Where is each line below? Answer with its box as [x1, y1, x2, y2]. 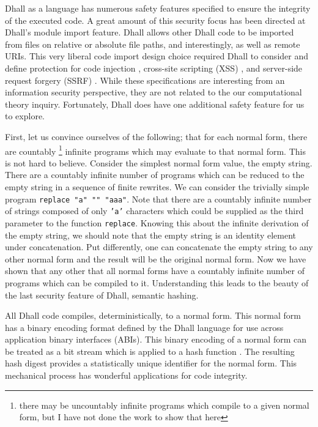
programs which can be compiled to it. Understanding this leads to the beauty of [5, 276, 309, 289]
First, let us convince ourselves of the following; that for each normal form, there [5, 130, 308, 143]
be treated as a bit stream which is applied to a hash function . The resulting [5, 344, 295, 357]
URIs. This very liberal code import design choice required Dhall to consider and [5, 50, 308, 62]
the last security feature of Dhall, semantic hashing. [5, 288, 199, 301]
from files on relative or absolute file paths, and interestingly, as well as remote [5, 37, 300, 50]
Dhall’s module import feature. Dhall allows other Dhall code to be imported [5, 26, 294, 39]
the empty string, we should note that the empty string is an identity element [5, 228, 296, 241]
